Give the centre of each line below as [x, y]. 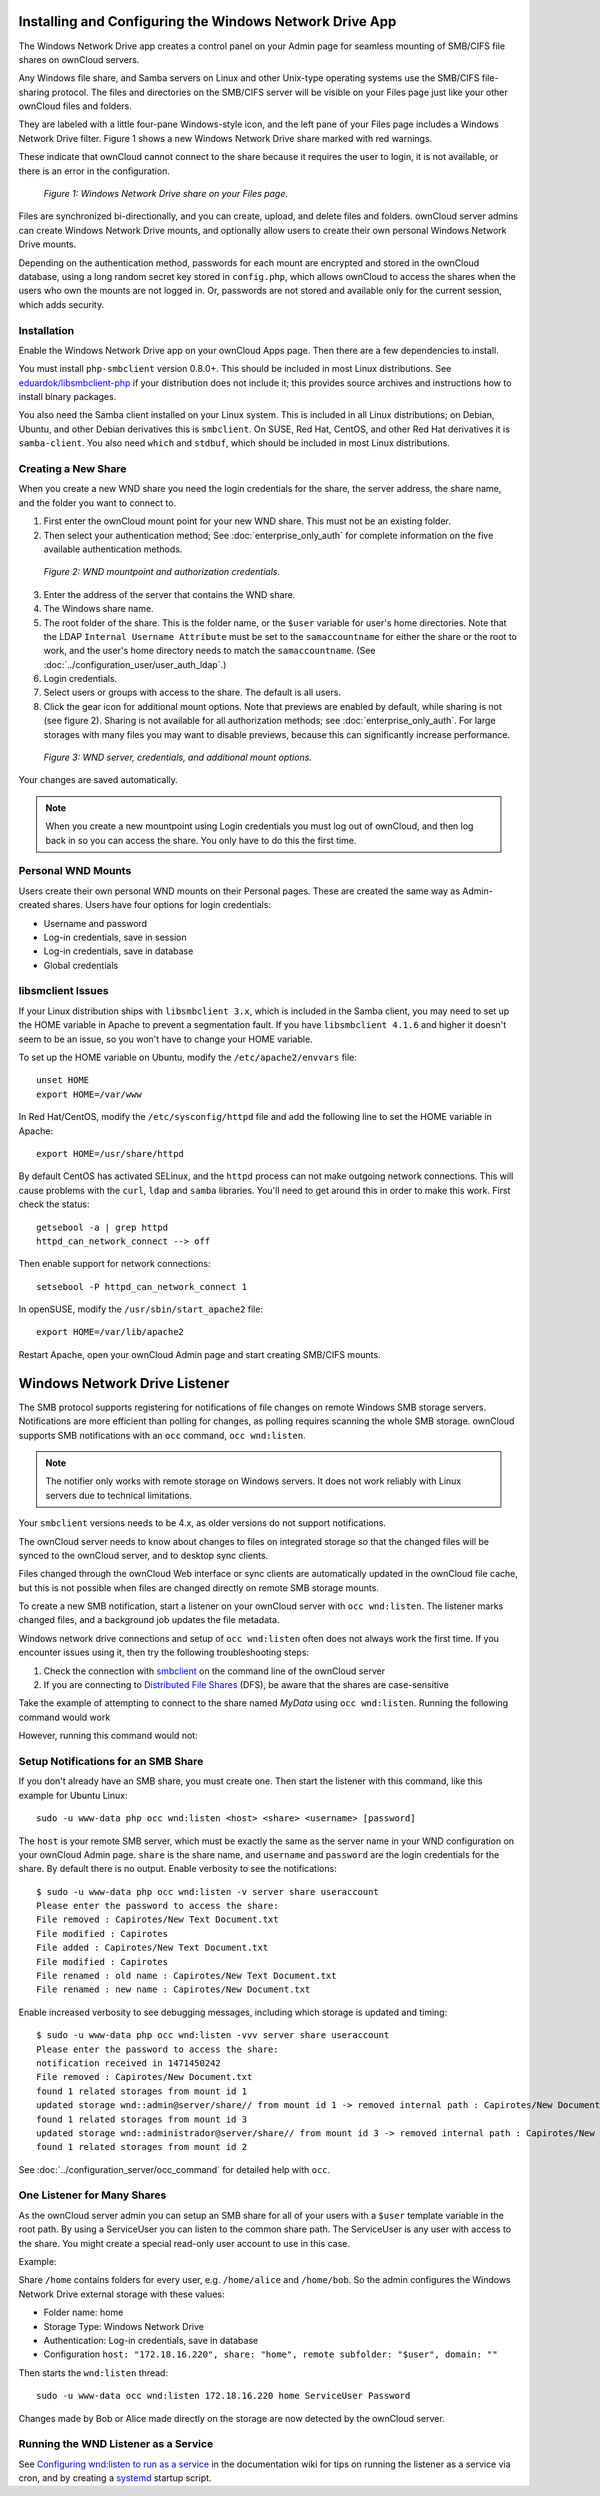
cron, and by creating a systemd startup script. [115, 2478]
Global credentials [81, 965]
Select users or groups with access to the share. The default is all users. [192, 692]
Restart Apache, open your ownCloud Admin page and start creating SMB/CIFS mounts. [199, 1354]
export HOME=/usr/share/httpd [110, 1153]
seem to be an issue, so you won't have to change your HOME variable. [166, 1039]
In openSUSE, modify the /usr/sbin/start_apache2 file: [141, 1309]
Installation [46, 330]
